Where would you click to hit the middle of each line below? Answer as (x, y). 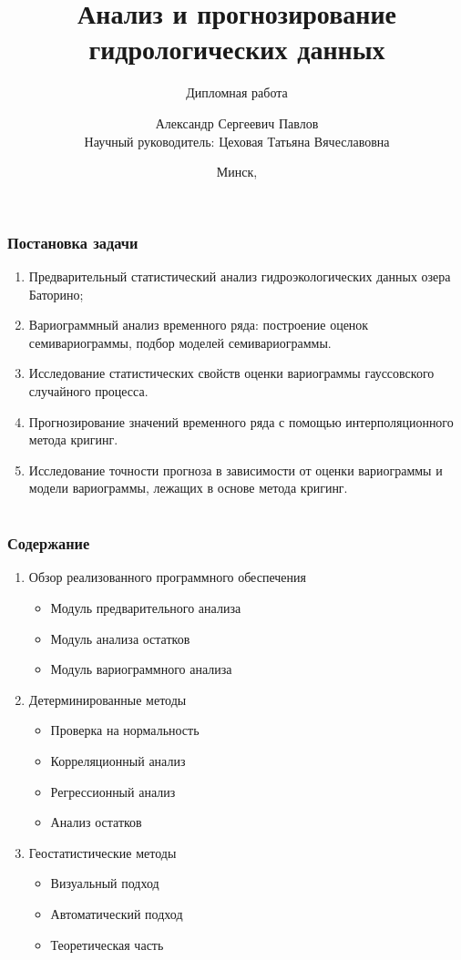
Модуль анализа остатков (120, 638)
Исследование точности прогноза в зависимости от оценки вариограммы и (236, 470)
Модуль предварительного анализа (146, 608)
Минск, (237, 172)
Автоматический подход (117, 913)
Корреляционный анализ (118, 760)
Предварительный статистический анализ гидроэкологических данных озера (240, 276)
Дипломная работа (237, 92)
